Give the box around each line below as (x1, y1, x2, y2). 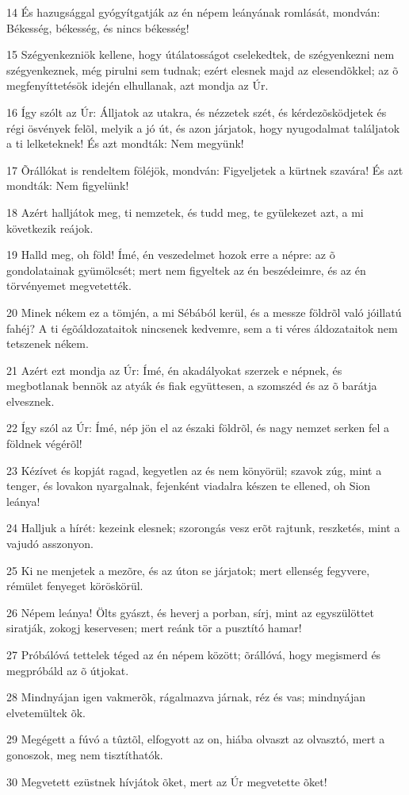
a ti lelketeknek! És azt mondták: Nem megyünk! (6, 135, 244, 152)
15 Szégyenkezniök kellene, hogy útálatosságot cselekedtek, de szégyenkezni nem (6, 46, 395, 63)
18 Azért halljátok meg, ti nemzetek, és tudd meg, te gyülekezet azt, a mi (6, 203, 364, 220)
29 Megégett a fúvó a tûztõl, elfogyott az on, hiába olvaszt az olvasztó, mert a (6, 731, 385, 747)
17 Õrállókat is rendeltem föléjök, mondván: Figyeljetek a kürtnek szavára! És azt (6, 161, 403, 178)
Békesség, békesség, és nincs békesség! (6, 19, 189, 36)
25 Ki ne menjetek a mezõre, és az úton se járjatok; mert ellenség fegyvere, (6, 562, 370, 578)
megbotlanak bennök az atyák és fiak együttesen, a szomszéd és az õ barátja (6, 377, 377, 394)
